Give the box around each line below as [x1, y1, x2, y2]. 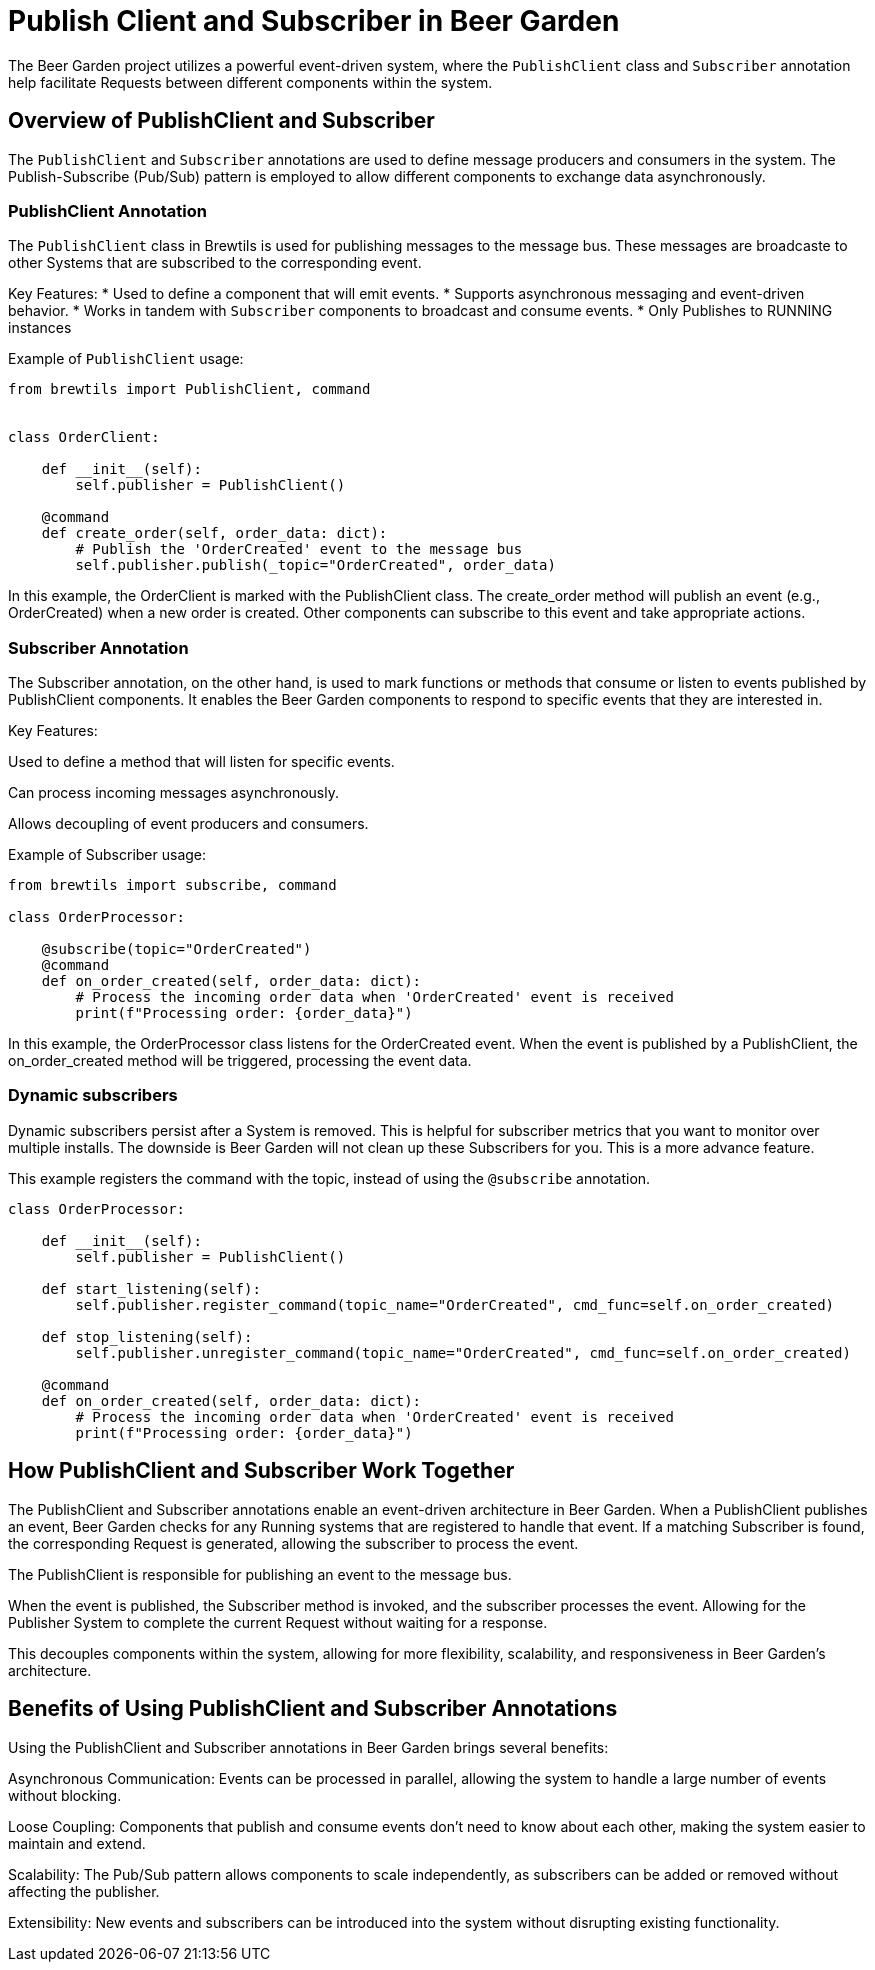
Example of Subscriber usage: [8, 846, 207, 864]
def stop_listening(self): [41, 1328, 253, 1345]
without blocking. [8, 1786, 122, 1804]
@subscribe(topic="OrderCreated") [41, 941, 312, 958]
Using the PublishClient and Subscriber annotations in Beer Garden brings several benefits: [8, 1738, 609, 1756]
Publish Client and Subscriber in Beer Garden [8, 4, 620, 38]
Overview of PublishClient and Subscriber [8, 108, 435, 134]
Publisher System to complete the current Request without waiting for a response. [8, 1613, 548, 1631]
